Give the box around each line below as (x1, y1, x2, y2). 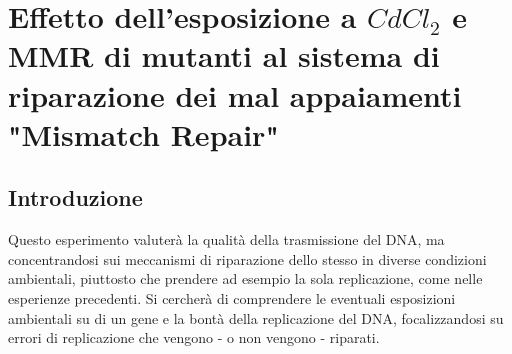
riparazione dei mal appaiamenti (8, 74, 462, 115)
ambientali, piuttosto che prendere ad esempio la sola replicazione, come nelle (8, 268, 483, 289)
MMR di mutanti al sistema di (8, 35, 440, 76)
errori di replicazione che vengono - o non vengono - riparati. (8, 327, 380, 348)
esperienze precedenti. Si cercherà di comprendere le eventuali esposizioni (8, 287, 456, 308)
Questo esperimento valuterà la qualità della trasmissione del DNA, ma (8, 229, 445, 250)
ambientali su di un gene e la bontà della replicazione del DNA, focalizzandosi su (8, 307, 504, 328)
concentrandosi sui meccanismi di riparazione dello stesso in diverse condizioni (8, 248, 487, 269)
